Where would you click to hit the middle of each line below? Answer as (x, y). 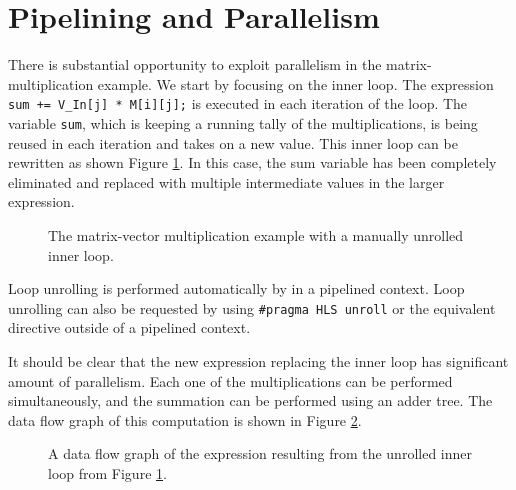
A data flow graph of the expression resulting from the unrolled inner (260, 453)
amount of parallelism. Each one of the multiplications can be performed (230, 380)
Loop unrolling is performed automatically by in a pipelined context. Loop (236, 288)
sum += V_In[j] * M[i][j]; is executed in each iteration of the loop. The (238, 103)
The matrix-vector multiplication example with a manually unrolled (256, 235)
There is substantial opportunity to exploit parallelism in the (195, 64)
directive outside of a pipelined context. (129, 327)
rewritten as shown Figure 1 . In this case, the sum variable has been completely (252, 162)
